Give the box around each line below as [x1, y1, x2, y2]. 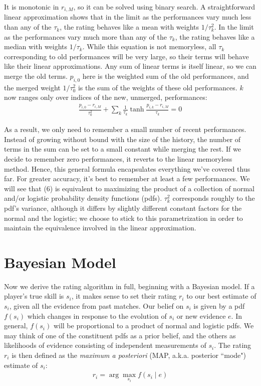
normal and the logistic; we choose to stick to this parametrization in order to [4, 212, 243, 223]
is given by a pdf [193, 301, 245, 311]
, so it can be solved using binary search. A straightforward [73, 2, 255, 12]
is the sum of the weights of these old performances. [78, 82, 237, 92]
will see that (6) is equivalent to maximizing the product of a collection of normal [4, 183, 254, 193]
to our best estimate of [186, 291, 256, 301]
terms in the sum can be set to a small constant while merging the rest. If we [4, 144, 241, 154]
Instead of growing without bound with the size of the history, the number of [4, 134, 241, 144]
